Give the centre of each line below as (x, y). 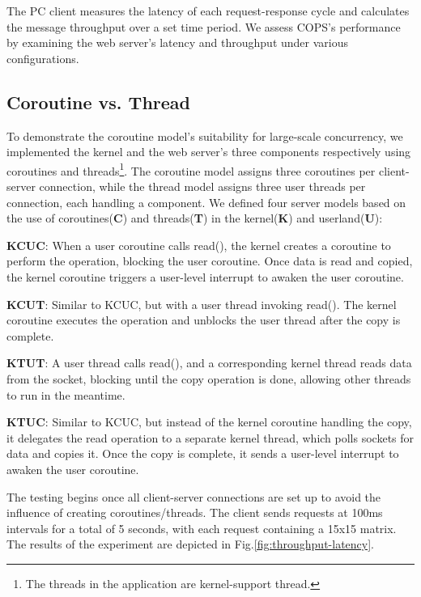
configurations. (43, 58)
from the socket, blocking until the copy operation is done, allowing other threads (209, 378)
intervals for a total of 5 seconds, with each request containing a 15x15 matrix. (202, 528)
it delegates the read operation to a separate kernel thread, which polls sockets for (210, 437)
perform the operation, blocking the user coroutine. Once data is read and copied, (210, 261)
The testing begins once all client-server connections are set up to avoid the (194, 496)
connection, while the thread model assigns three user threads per (202, 186)
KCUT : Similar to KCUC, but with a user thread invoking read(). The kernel (202, 304)
